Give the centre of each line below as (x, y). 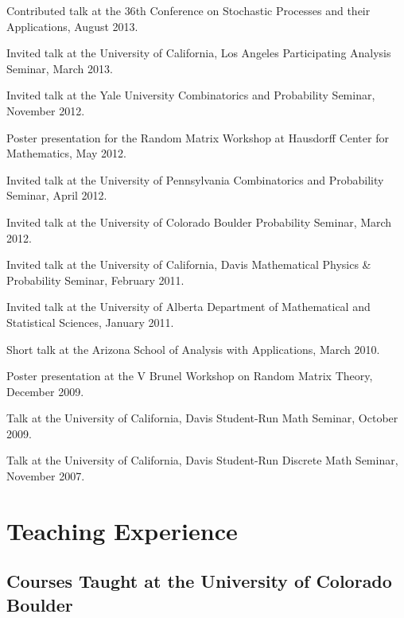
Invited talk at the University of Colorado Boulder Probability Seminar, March (199, 222)
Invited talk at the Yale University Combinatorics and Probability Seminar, (191, 95)
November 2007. (46, 476)
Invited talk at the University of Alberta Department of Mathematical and (188, 307)
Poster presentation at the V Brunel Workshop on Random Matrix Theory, (190, 376)
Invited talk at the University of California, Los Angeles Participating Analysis (199, 53)
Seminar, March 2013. (60, 68)
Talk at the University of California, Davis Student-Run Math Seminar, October (202, 418)
